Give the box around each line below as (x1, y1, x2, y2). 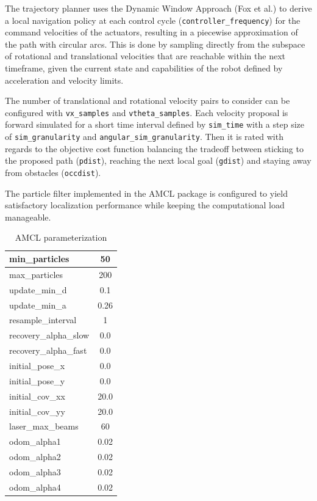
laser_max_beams (9, 420, 79, 433)
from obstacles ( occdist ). (5, 166, 101, 179)
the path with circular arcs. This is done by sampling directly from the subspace (5, 37, 305, 50)
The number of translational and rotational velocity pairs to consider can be (5, 94, 290, 107)
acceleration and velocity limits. (5, 73, 124, 86)
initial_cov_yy (9, 404, 65, 417)
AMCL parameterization (15, 231, 107, 244)
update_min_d (9, 283, 67, 296)
